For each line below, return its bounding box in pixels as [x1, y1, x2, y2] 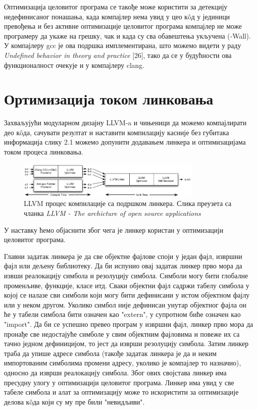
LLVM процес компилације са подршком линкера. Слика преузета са [24, 198, 232, 208]
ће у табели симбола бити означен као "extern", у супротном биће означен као [4, 309, 241, 319]
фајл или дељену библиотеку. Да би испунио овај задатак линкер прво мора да [4, 260, 242, 271]
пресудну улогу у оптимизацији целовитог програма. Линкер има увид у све [4, 377, 234, 387]
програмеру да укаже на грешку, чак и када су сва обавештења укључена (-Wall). [4, 30, 251, 41]
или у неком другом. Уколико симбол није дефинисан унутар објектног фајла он [4, 299, 247, 309]
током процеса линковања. [4, 147, 84, 157]
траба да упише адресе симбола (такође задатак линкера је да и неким [4, 348, 217, 358]
